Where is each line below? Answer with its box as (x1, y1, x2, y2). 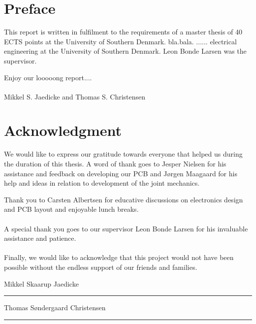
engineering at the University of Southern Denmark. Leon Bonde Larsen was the (4, 46, 247, 56)
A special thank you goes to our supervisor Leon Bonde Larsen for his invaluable (4, 223, 248, 233)
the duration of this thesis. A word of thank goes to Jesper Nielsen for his (4, 159, 226, 168)
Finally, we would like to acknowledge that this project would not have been (4, 252, 234, 262)
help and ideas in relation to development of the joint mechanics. (4, 178, 200, 188)
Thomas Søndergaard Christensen (4, 302, 106, 313)
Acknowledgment (4, 120, 122, 140)
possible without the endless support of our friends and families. (4, 261, 197, 272)
